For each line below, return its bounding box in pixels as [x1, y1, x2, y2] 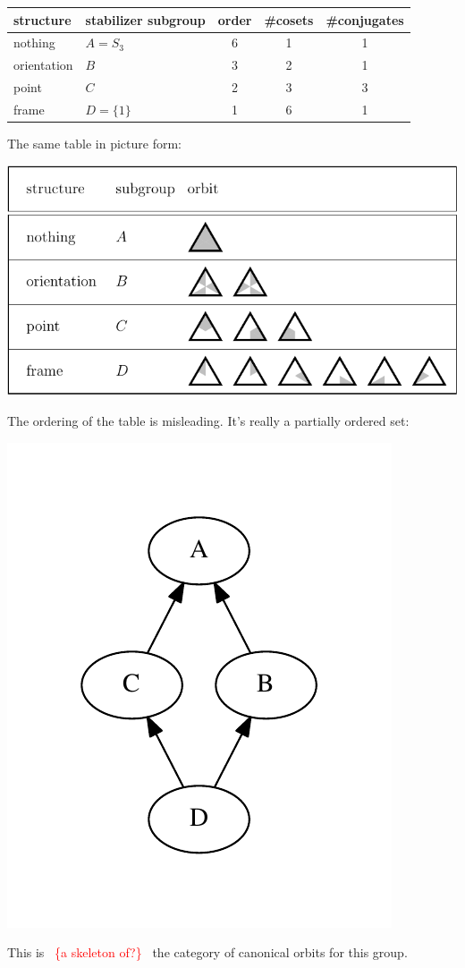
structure [13, 10, 72, 29]
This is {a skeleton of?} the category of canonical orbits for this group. [7, 943, 408, 962]
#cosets [264, 10, 314, 29]
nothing [13, 33, 55, 52]
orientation [13, 55, 73, 74]
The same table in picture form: [7, 133, 182, 152]
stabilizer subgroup [85, 10, 206, 29]
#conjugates [325, 10, 404, 29]
